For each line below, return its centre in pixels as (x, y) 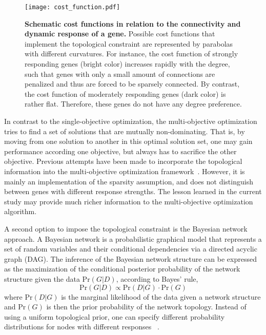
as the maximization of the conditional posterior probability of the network (122, 269)
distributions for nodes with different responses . (82, 327)
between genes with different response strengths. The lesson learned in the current (133, 191)
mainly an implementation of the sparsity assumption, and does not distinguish (129, 181)
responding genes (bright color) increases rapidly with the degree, (127, 64)
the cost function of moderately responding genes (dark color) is (125, 93)
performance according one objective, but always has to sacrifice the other (120, 151)
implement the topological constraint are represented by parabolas (129, 43)
